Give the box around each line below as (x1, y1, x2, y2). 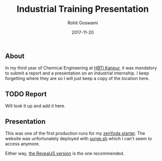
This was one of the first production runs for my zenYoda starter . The (5, 130, 145, 136)
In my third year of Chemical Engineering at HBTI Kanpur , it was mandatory (5, 65, 157, 71)
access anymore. (5, 141, 40, 147)
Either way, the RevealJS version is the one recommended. (5, 150, 125, 156)
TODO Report (5, 90, 47, 98)
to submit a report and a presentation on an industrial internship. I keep (5, 70, 149, 76)
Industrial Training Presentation (16, 3, 149, 15)
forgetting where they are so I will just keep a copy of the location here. (5, 76, 150, 81)
